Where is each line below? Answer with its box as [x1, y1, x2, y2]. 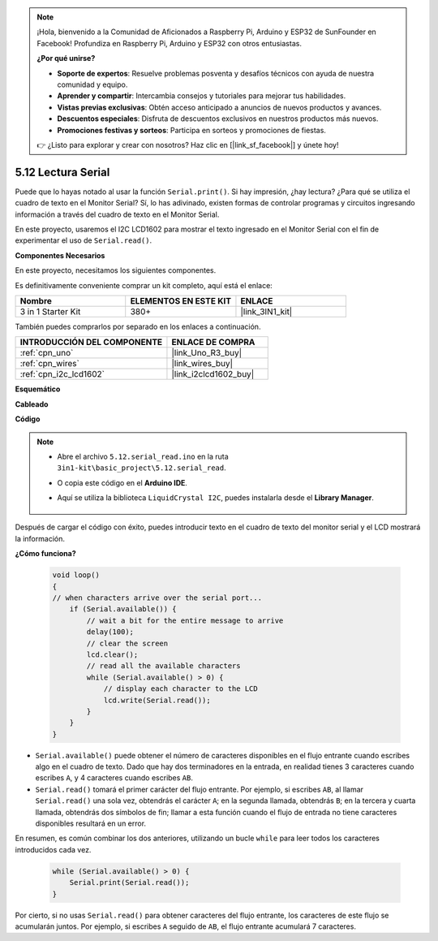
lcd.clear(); [86, 650, 139, 659]
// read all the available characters [86, 662, 241, 671]
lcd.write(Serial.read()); [103, 695, 211, 705]
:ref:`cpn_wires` [19, 358, 80, 369]
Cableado [15, 399, 49, 409]
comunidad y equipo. [57, 80, 128, 89]
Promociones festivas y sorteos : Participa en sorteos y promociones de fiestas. [57, 125, 326, 135]
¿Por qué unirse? [36, 54, 96, 63]
